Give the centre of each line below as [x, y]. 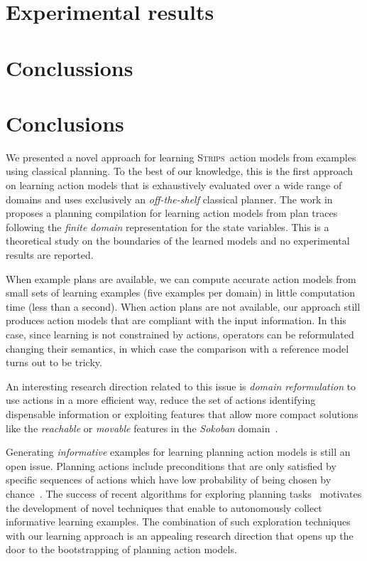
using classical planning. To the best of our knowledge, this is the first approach [180, 171]
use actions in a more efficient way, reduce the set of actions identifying [161, 400]
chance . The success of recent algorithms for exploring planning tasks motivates [184, 493]
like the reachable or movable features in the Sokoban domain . [142, 428]
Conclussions [70, 67]
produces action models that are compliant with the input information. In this [176, 320]
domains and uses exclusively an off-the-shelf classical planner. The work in [169, 199]
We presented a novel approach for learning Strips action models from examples [181, 157]
